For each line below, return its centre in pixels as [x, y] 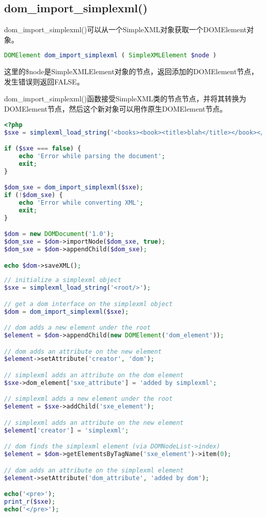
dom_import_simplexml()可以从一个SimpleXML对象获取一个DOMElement [126, 29]
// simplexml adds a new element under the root [88, 399]
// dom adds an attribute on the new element [83, 351]
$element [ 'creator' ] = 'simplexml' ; [66, 430]
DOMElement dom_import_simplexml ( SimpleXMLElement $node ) [110, 56]
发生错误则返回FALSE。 [44, 81]
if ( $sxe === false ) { [43, 149]
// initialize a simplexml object [63, 280]
